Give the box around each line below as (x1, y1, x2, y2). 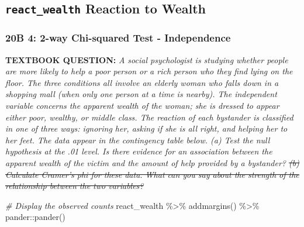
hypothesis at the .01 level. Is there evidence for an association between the (5, 145, 272, 157)
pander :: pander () (5, 211, 65, 223)
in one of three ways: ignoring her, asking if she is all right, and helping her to (5, 122, 288, 135)
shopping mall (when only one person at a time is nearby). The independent (5, 88, 277, 100)
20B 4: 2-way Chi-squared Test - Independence (5, 30, 231, 45)
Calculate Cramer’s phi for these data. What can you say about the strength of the (5, 168, 299, 180)
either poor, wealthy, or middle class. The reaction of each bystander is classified (5, 111, 293, 123)
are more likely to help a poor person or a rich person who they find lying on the (5, 65, 293, 77)
